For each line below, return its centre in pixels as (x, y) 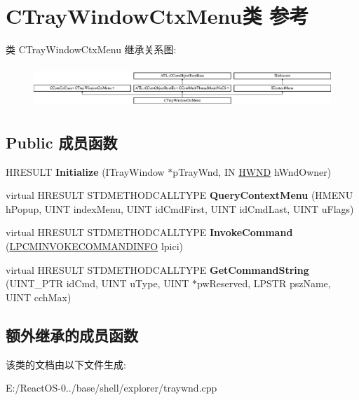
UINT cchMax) (39, 297)
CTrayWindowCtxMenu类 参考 (157, 16)
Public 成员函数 (62, 142)
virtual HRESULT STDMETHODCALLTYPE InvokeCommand (149, 232)
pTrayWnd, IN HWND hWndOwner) (252, 171)
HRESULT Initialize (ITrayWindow (85, 171)
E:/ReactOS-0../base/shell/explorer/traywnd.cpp (111, 388)
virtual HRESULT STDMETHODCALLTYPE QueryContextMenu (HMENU (179, 195)
